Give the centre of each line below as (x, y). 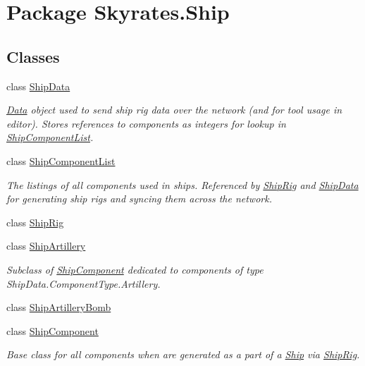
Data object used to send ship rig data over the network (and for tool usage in (174, 110)
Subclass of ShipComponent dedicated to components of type (135, 269)
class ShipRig (35, 222)
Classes (33, 56)
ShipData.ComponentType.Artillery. (83, 283)
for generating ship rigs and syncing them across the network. (139, 199)
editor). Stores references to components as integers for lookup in (146, 123)
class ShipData (38, 86)
